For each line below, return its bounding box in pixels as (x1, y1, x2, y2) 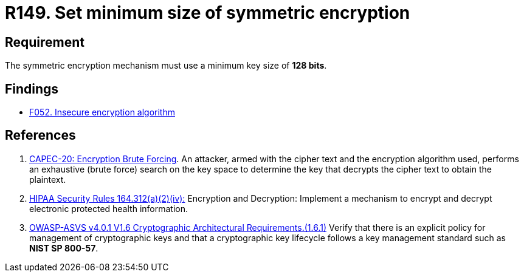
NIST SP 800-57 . (29, 242, 98, 253)
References (5, 128, 76, 143)
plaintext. (29, 174, 66, 185)
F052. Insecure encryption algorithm (29, 107, 175, 118)
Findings (5, 81, 59, 97)
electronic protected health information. (29, 203, 188, 214)
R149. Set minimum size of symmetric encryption (5, 2, 410, 23)
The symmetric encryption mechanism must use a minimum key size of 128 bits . (5, 60, 327, 71)
